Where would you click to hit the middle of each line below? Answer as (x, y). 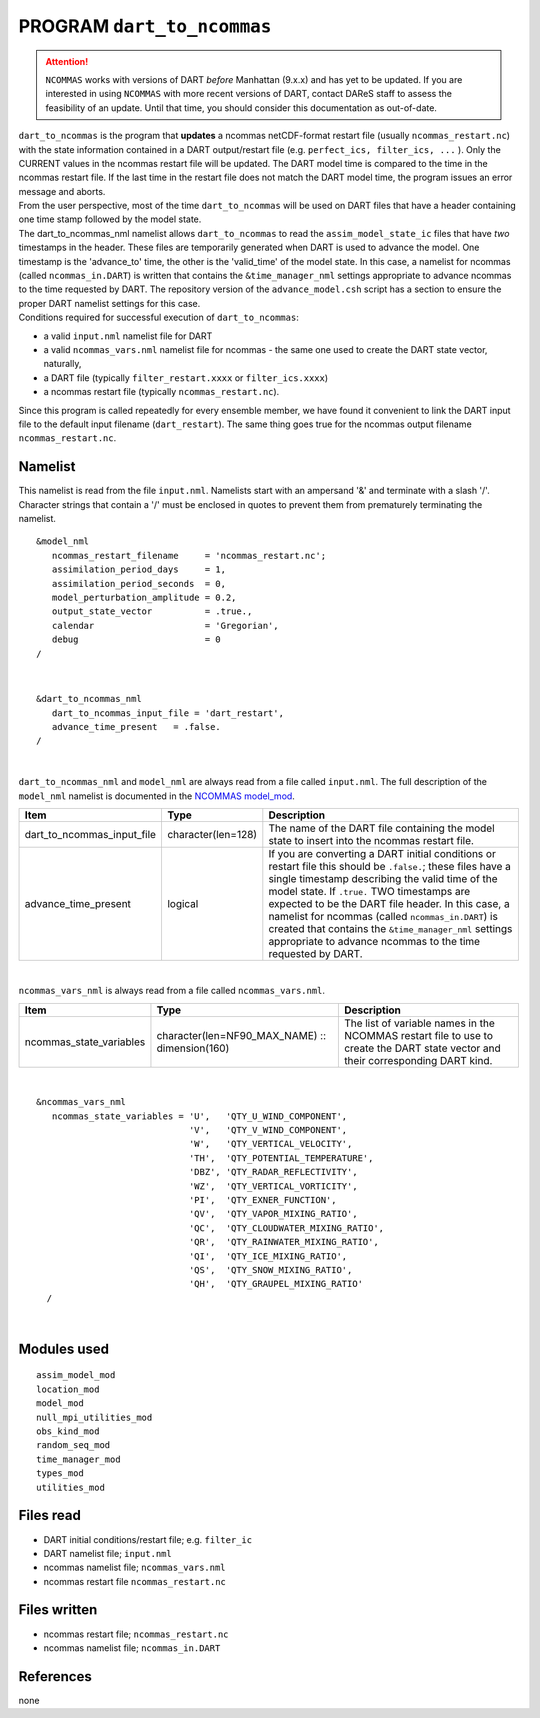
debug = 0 (136, 639)
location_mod (68, 1389)
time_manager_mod (78, 1459)
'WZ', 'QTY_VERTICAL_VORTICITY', (273, 1186)
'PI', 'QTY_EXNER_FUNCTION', (262, 1199)
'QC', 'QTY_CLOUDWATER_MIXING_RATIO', (286, 1228)
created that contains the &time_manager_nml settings (390, 929)
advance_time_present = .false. (136, 727)
